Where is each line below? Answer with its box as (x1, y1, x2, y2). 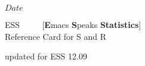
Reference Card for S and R (5, 30, 107, 42)
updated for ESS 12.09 (5, 50, 87, 62)
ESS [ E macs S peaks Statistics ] (5, 18, 141, 30)
